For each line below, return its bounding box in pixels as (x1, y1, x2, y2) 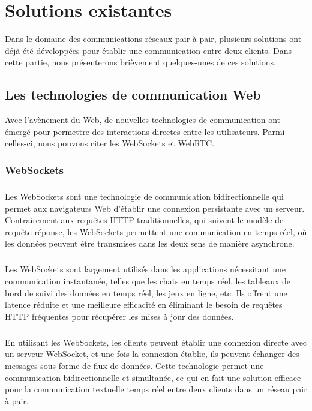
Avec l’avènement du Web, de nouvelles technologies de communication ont (5, 113, 281, 126)
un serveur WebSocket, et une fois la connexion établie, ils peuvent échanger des (5, 347, 299, 360)
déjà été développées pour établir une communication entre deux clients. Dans (5, 44, 292, 56)
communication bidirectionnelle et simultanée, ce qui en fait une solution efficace (5, 371, 301, 383)
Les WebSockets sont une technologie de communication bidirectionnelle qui (5, 190, 284, 203)
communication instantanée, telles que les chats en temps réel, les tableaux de (5, 275, 291, 287)
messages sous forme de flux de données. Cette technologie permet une (5, 359, 264, 371)
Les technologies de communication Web (5, 85, 261, 104)
